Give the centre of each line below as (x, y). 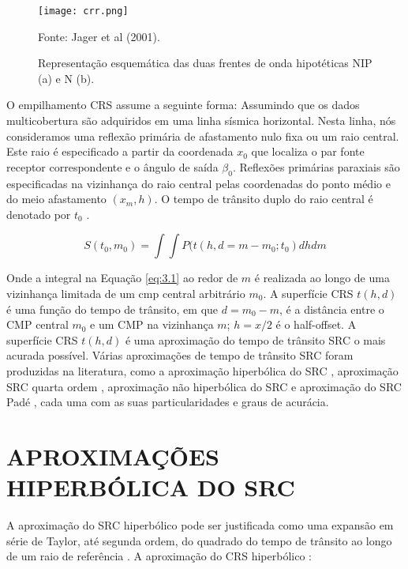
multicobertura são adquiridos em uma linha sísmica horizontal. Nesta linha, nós (201, 121)
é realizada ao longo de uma (322, 278)
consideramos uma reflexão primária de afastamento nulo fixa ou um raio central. (203, 136)
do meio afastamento (56, 199)
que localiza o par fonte (308, 151)
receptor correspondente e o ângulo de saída (112, 166)
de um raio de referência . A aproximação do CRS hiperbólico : (159, 556)
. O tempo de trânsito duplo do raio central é (264, 199)
